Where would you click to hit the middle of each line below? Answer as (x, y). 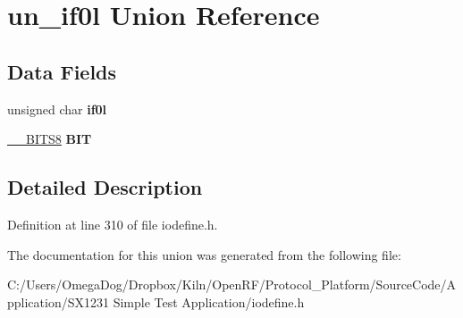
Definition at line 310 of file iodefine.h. (113, 224)
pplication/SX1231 (58, 301)
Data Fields (62, 71)
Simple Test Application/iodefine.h (209, 301)
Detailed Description (105, 187)
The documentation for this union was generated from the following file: (204, 254)
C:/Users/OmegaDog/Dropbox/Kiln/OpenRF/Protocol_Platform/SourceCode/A (232, 285)
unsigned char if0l (57, 109)
